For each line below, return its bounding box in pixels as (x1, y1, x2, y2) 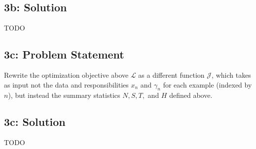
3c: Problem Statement (4, 47, 124, 62)
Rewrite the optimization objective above (4, 70, 129, 80)
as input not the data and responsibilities (4, 79, 129, 89)
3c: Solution (4, 114, 66, 129)
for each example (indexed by (163, 79, 252, 89)
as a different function (138, 70, 205, 80)
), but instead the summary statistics (8, 90, 120, 100)
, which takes (212, 70, 251, 80)
